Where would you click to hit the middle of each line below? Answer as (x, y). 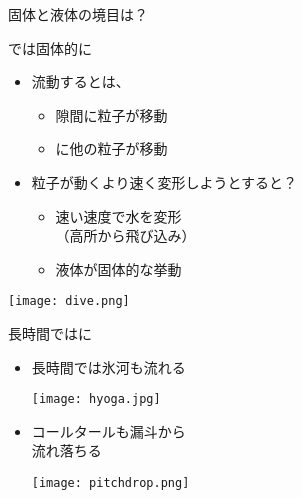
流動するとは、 (80, 81)
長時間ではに (50, 333)
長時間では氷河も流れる (108, 366)
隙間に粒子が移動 (111, 114)
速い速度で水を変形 (118, 215)
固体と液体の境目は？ (78, 14)
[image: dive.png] (69, 301)
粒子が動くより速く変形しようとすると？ (164, 181)
